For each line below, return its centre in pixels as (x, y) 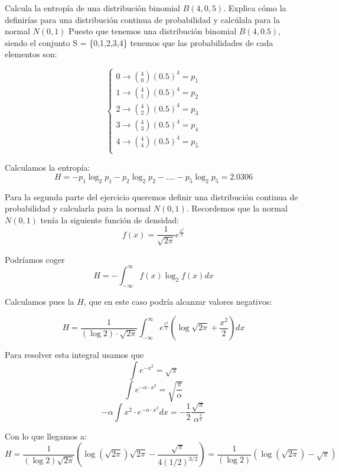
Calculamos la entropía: (48, 167)
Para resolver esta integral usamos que (74, 355)
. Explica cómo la (255, 8)
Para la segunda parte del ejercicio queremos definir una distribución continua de (151, 196)
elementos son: (31, 54)
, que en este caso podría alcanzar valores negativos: (178, 301)
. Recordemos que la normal (237, 208)
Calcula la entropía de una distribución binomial (92, 8)
